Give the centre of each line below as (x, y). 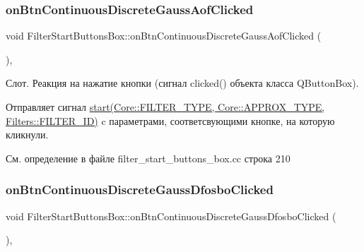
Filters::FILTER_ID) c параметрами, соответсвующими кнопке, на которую (170, 120)
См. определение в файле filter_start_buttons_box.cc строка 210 (148, 158)
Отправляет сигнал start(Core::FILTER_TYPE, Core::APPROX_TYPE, (165, 107)
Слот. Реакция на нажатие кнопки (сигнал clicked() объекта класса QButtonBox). (182, 83)
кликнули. (27, 134)
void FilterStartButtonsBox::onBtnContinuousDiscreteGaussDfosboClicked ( (171, 216)
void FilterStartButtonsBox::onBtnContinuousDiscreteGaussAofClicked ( (164, 36)
